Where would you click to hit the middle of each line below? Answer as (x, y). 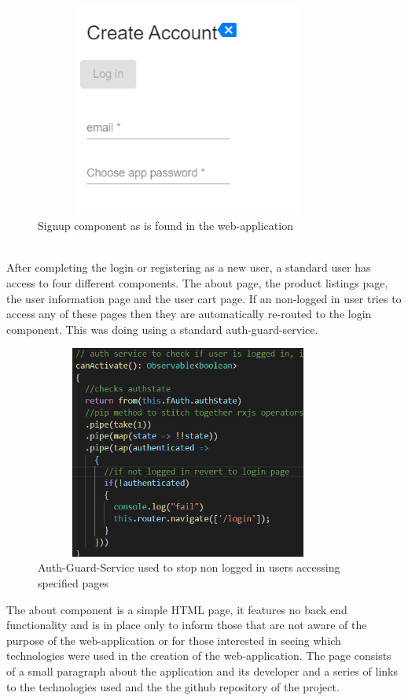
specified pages (73, 583)
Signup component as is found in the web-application (165, 226)
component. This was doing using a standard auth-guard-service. (162, 329)
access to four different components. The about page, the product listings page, (197, 282)
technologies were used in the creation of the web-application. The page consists (199, 656)
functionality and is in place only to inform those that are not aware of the (187, 625)
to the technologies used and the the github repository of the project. (173, 686)
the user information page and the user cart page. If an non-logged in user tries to (204, 298)
